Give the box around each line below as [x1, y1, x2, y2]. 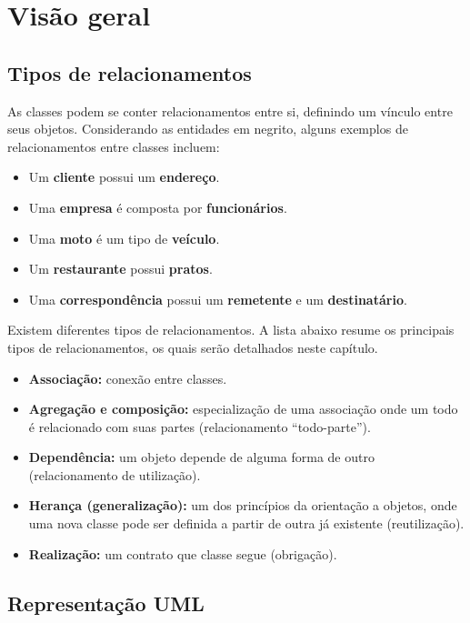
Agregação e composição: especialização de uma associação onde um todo [28, 399, 458, 418]
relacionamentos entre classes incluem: [7, 136, 220, 156]
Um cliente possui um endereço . [28, 167, 220, 186]
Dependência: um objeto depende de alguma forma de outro [28, 447, 375, 467]
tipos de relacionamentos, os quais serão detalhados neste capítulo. [7, 337, 378, 357]
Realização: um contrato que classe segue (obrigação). [28, 544, 337, 563]
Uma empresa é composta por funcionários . [28, 197, 287, 216]
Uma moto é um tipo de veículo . [28, 228, 220, 247]
